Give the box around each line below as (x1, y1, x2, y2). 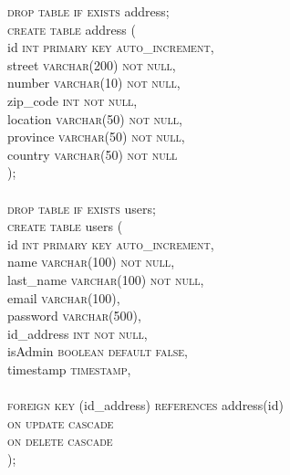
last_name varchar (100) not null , (7, 269, 204, 289)
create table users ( (7, 216, 123, 236)
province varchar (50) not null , (7, 127, 185, 146)
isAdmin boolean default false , (7, 342, 189, 361)
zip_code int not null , (7, 90, 138, 110)
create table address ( (7, 19, 136, 38)
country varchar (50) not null (7, 144, 178, 164)
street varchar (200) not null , (7, 55, 176, 74)
